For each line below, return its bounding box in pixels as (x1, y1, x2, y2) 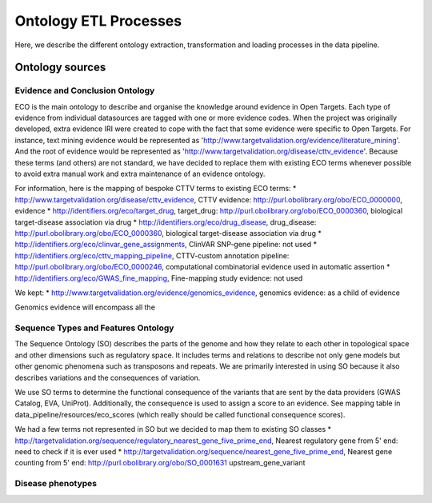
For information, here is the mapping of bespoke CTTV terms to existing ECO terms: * (14, 184, 297, 194)
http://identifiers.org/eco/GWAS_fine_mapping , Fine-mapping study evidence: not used (14, 273, 303, 283)
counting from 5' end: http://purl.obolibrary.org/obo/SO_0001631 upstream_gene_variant (14, 458, 306, 468)
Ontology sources (14, 61, 106, 74)
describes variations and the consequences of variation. (14, 373, 201, 382)
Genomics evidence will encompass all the (14, 302, 156, 312)
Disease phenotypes (14, 478, 98, 489)
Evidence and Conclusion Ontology (14, 85, 155, 96)
